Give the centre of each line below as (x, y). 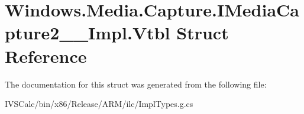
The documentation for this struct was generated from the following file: (136, 84)
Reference (46, 56)
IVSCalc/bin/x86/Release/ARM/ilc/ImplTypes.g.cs (99, 104)
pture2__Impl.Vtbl (88, 33)
